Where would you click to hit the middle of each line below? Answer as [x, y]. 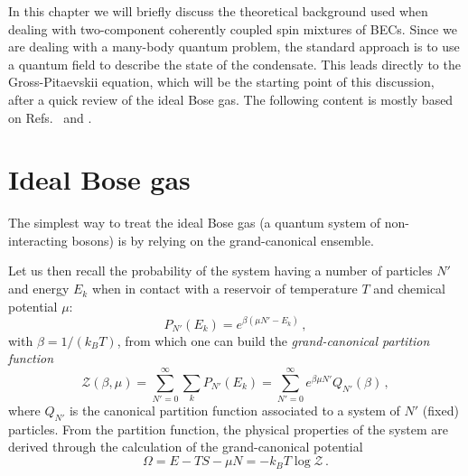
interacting [38, 240]
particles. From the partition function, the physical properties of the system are [228, 429]
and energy [39, 289]
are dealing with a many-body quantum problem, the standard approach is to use [234, 47]
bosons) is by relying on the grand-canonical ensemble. [223, 240]
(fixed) [440, 411]
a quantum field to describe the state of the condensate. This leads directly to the [234, 64]
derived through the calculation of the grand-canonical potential [186, 447]
